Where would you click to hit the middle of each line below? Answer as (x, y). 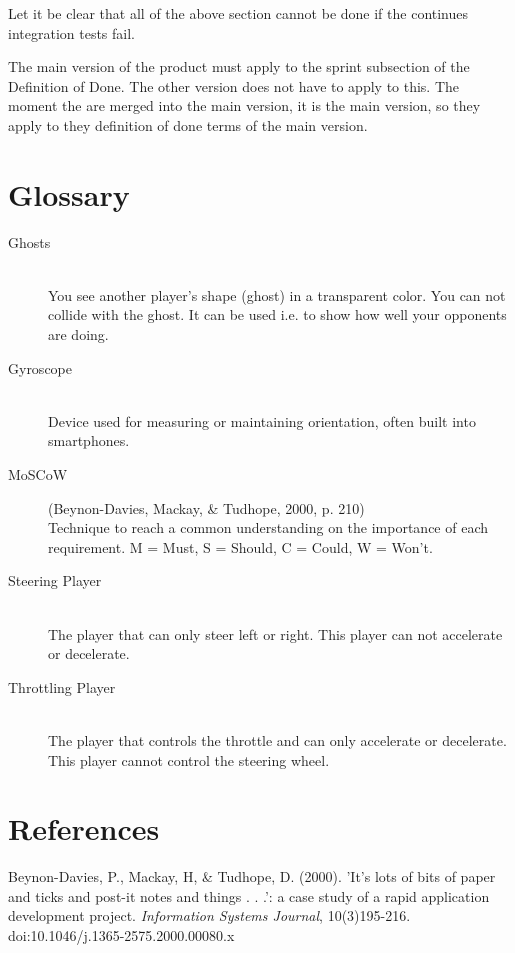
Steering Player (55, 580)
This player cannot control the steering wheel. (189, 759)
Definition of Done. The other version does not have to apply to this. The (234, 85)
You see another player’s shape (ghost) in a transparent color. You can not (277, 294)
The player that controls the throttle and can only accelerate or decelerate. (277, 739)
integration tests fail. (71, 32)
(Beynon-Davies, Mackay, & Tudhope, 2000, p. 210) (206, 507)
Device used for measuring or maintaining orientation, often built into (262, 420)
